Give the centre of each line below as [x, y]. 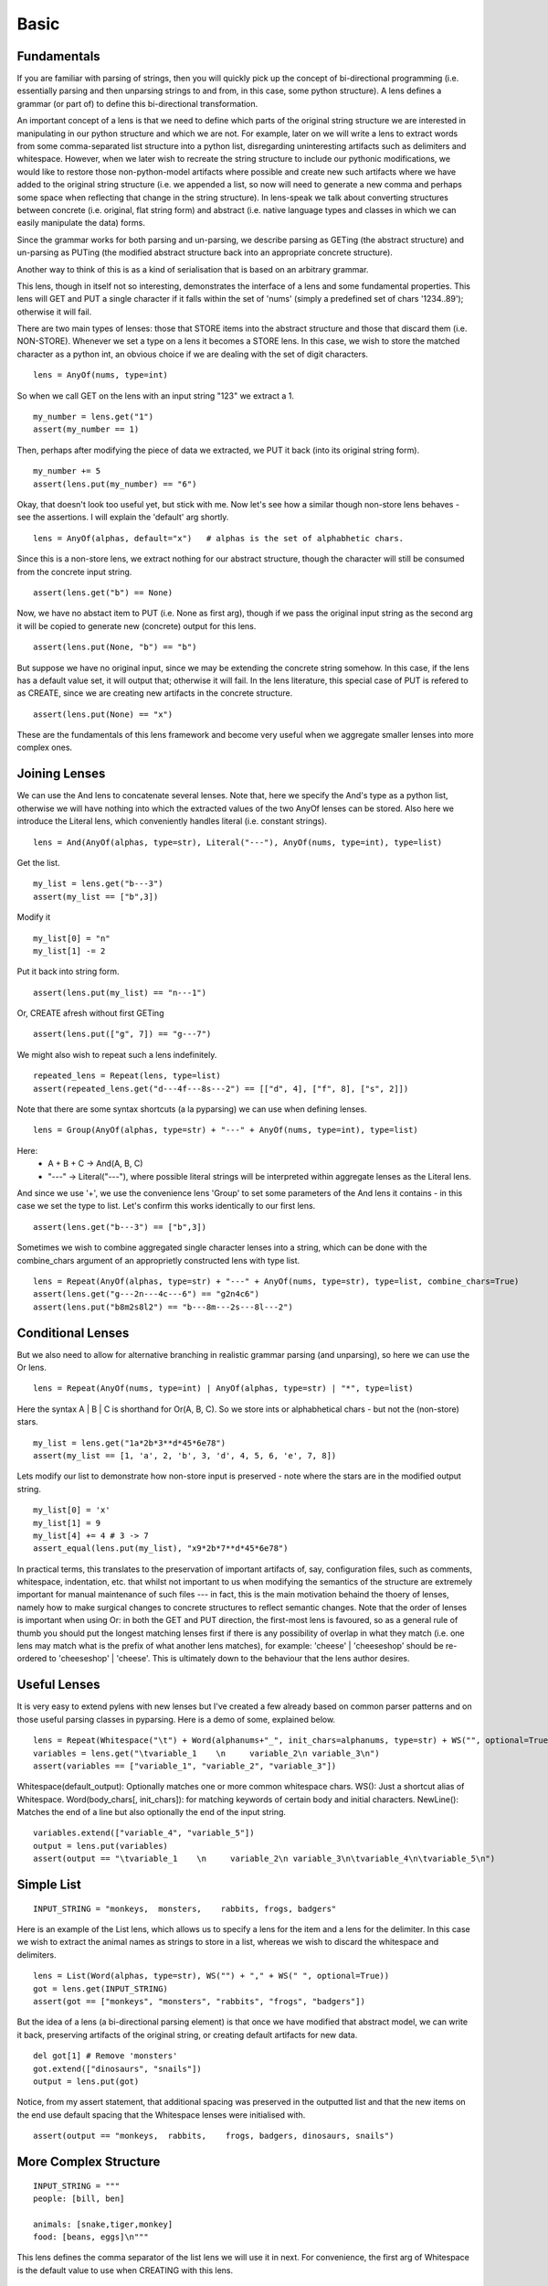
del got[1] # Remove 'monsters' [105, 2056]
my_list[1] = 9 [67, 1523]
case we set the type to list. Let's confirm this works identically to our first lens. [166, 1206]
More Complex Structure [89, 2161]
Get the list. [38, 862]
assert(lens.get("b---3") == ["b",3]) [120, 1227]
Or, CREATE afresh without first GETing [90, 1013]
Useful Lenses [58, 1685]
